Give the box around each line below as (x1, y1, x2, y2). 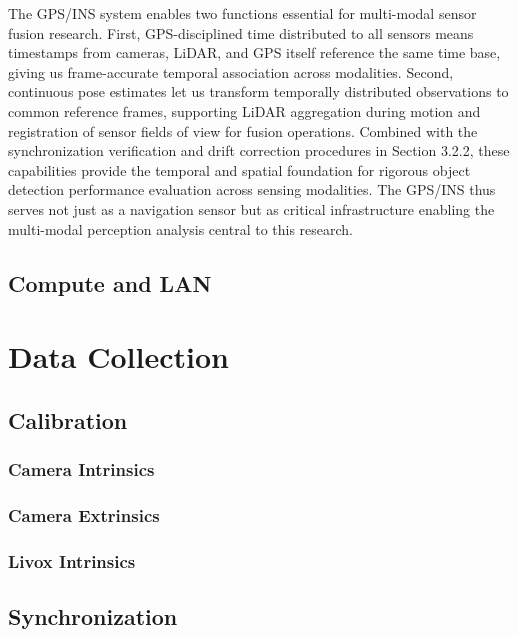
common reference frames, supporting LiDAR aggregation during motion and (8, 100, 481, 121)
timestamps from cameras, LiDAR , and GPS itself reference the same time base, (8, 42, 501, 63)
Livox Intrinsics (8, 548, 136, 573)
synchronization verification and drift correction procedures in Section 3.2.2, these (8, 140, 510, 161)
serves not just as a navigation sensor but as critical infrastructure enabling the (8, 198, 495, 219)
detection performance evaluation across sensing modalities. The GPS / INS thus (8, 179, 496, 200)
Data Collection (8, 336, 229, 377)
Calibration (8, 404, 128, 435)
